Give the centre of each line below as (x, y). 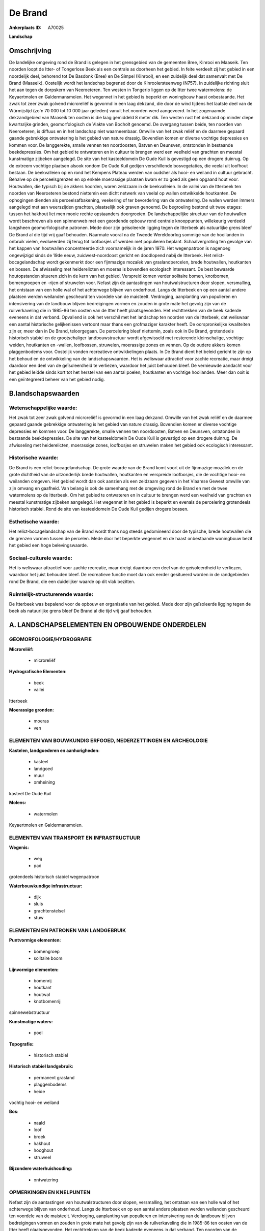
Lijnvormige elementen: (34, 970)
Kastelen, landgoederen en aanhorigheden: (54, 750)
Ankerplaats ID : (25, 28)
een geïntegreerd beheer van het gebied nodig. (57, 379)
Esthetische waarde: (34, 521)
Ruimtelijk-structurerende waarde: (51, 594)
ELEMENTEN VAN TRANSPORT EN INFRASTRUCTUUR (75, 838)
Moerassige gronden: (31, 710)
